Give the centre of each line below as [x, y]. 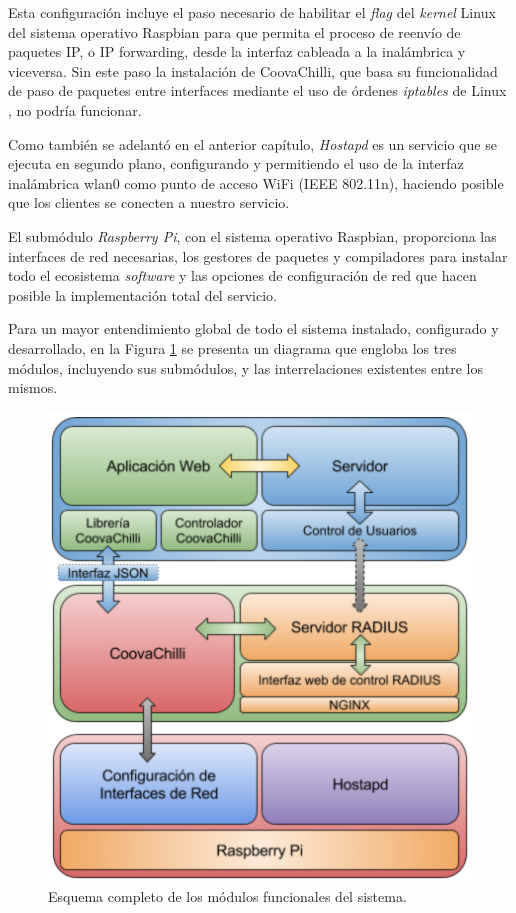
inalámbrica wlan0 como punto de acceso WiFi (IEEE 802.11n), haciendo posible [256, 182]
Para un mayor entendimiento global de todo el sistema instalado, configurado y [253, 328]
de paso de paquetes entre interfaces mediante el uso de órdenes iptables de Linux [257, 90]
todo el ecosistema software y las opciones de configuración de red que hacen [242, 275]
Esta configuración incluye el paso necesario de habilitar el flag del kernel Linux [252, 12]
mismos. [33, 387]
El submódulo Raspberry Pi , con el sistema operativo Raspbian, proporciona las [252, 235]
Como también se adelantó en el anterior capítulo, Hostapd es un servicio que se [252, 143]
